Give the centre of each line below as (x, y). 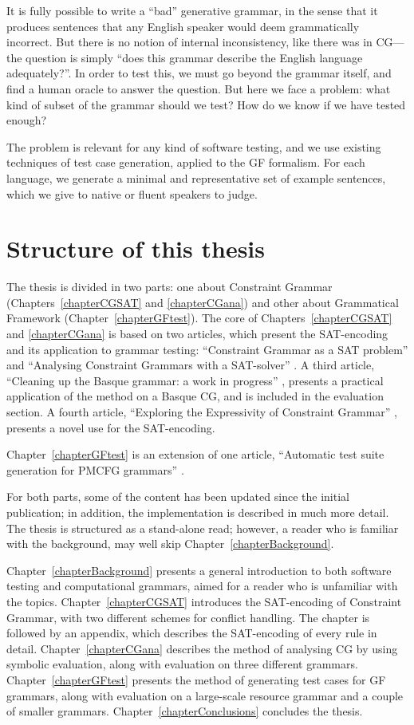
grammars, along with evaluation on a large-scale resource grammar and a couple (205, 695)
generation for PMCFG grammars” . (95, 469)
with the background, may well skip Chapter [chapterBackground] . (170, 544)
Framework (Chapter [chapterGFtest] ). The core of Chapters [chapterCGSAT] (199, 318)
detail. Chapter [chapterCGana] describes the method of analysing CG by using (202, 648)
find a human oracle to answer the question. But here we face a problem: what (199, 88)
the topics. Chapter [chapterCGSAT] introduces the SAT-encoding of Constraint (204, 601)
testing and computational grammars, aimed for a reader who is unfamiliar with (202, 586)
